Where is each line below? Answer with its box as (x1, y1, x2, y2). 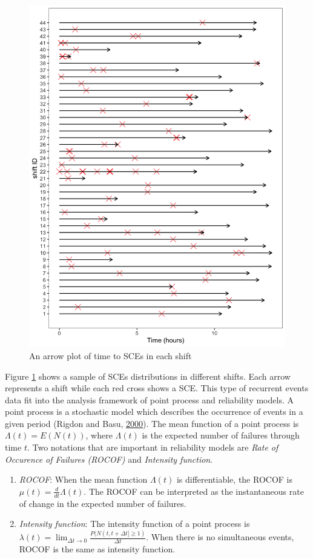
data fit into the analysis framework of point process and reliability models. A (5, 393, 294, 406)
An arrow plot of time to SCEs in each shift (29, 349, 192, 362)
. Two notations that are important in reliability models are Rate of (27, 441, 278, 454)
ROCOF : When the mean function (19, 473, 148, 486)
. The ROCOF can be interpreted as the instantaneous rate (84, 485, 304, 497)
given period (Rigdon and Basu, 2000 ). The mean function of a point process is (5, 417, 299, 429)
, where (85, 429, 113, 442)
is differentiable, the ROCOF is (176, 473, 293, 486)
